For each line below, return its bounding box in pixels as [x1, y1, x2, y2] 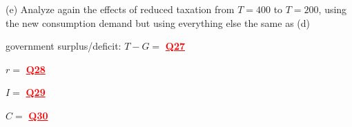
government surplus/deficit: [6, 39, 121, 53]
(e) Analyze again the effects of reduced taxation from [6, 2, 235, 16]
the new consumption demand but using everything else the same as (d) [6, 15, 311, 30]
